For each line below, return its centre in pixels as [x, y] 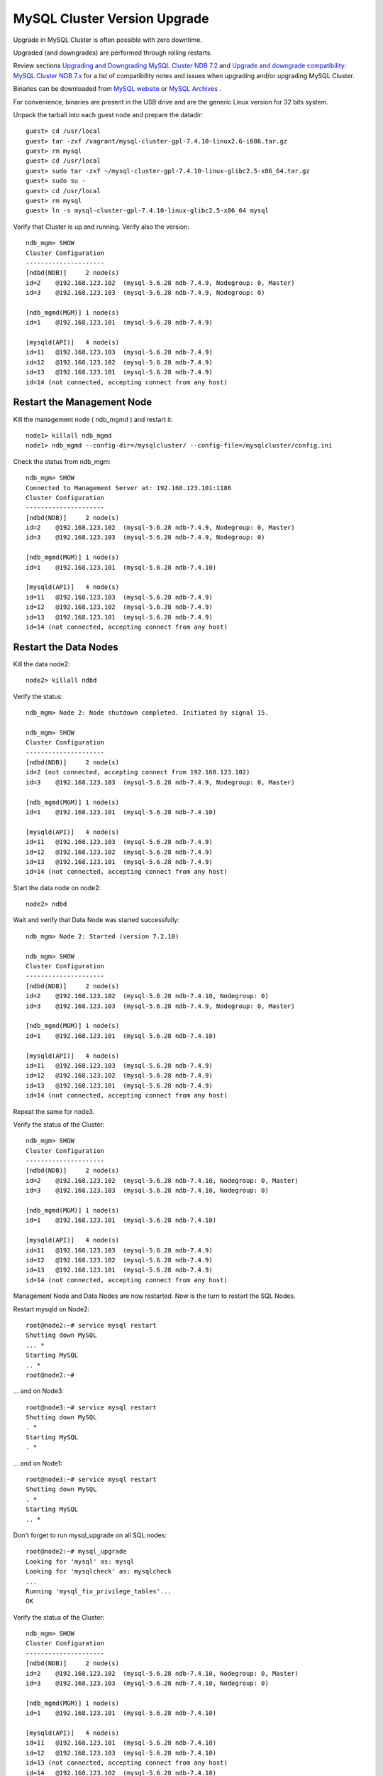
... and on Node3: [38, 1391]
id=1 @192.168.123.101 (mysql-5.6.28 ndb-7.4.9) [119, 323]
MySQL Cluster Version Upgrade [111, 18]
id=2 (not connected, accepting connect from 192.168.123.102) [138, 772]
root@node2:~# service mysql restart [91, 1325]
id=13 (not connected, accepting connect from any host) [127, 1763]
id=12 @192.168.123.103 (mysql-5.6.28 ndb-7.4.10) [121, 1753]
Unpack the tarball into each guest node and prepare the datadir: [108, 114]
